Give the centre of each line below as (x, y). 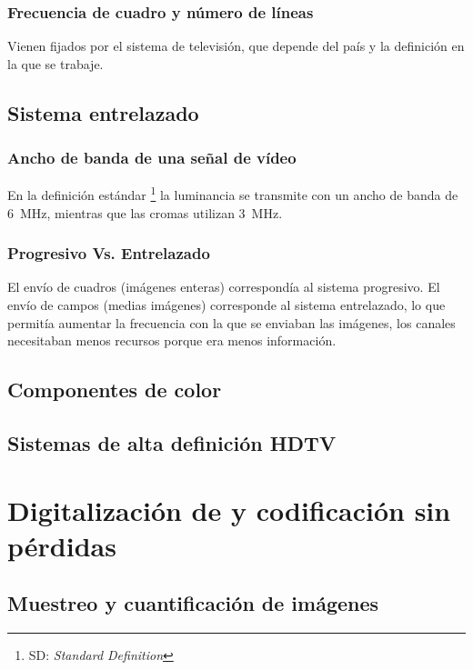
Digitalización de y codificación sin (229, 510)
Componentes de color (115, 390)
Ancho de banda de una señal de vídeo (152, 158)
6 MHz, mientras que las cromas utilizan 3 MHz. (145, 212)
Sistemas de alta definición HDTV (172, 443)
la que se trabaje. (55, 63)
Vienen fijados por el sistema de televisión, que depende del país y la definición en (236, 46)
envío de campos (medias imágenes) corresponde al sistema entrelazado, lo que (226, 305)
